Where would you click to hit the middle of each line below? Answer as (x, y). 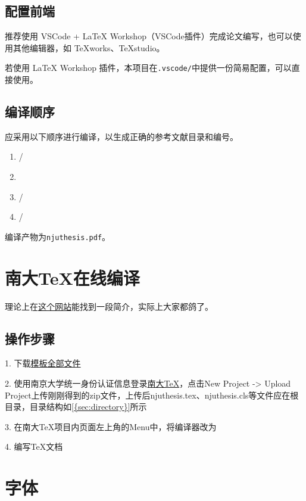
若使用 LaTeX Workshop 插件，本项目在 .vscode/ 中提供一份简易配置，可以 (148, 68)
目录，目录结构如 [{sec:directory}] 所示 (76, 407)
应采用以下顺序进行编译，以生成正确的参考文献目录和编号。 (121, 136)
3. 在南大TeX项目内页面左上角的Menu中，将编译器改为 (111, 426)
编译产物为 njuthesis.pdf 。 (58, 236)
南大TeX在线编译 (72, 277)
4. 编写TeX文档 (34, 446)
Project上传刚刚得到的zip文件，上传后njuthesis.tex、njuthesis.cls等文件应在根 (152, 395)
